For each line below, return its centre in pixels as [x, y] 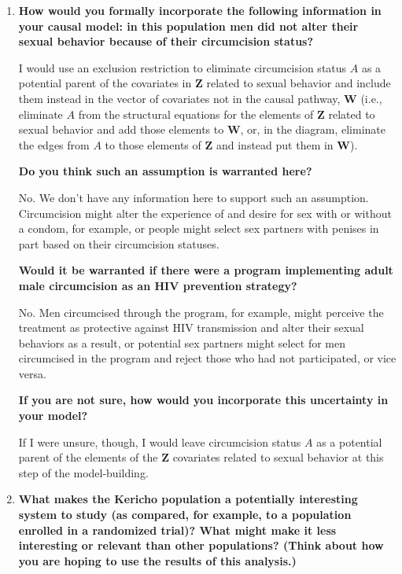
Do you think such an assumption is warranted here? [165, 171]
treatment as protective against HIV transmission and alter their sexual [191, 327]
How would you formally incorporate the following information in [200, 10]
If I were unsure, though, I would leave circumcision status [160, 442]
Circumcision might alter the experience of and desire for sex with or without [205, 213]
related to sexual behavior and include [299, 83]
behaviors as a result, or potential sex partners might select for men [182, 342]
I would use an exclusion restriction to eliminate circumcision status [183, 67]
